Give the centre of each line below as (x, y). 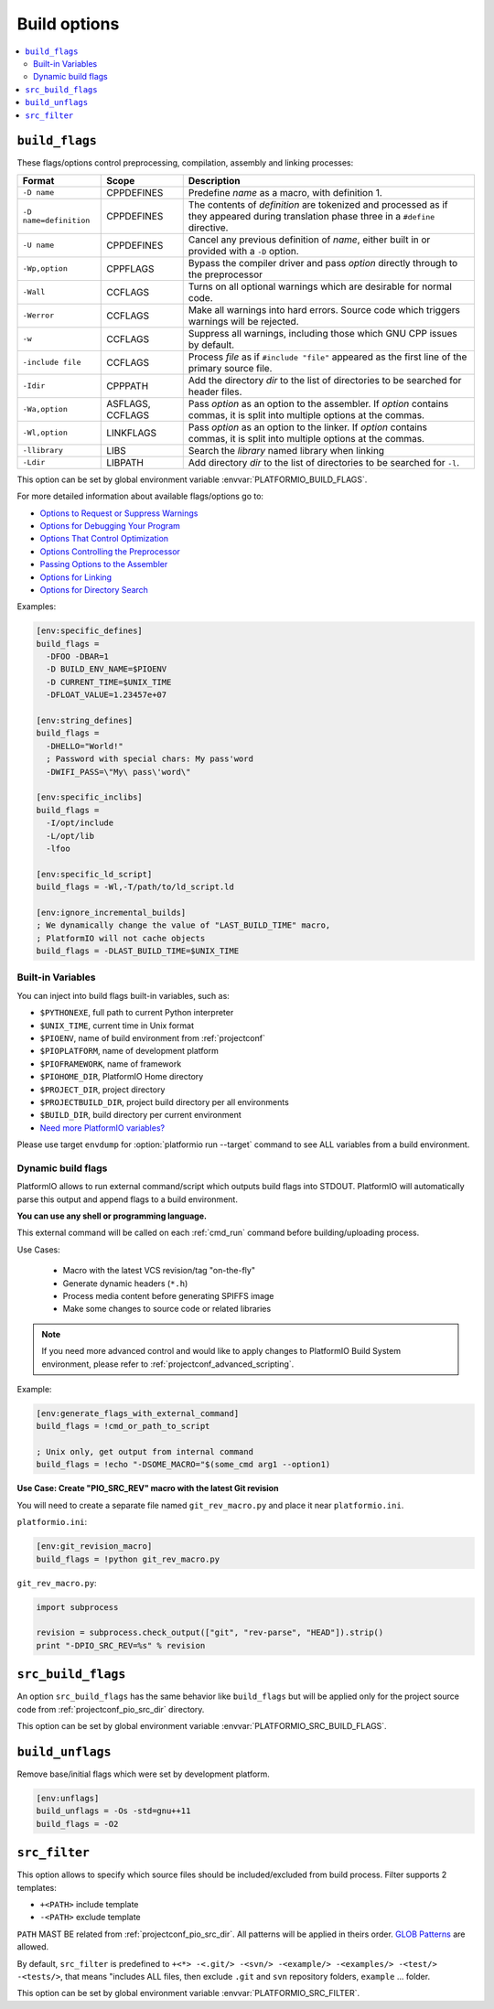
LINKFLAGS (132, 433)
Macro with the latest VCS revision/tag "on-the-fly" (159, 1271)
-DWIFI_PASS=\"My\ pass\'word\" (118, 772)
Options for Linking (76, 577)
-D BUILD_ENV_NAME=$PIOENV (107, 669)
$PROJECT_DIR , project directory (102, 1090)
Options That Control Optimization (104, 539)
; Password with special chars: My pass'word (150, 759)
